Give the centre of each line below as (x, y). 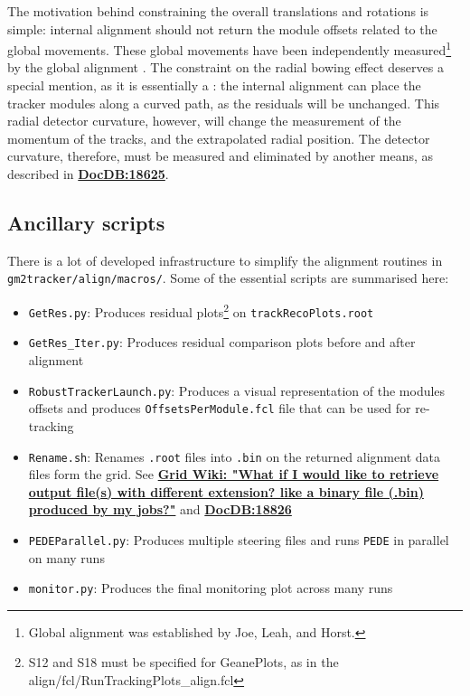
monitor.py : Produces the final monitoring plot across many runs (211, 588)
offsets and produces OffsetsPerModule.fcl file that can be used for (220, 408)
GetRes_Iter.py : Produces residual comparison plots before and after (222, 342)
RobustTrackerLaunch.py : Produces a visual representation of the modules (237, 390)
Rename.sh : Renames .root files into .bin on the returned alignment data (234, 456)
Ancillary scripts (86, 222)
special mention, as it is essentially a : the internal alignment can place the (214, 85)
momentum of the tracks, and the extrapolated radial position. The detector (219, 138)
